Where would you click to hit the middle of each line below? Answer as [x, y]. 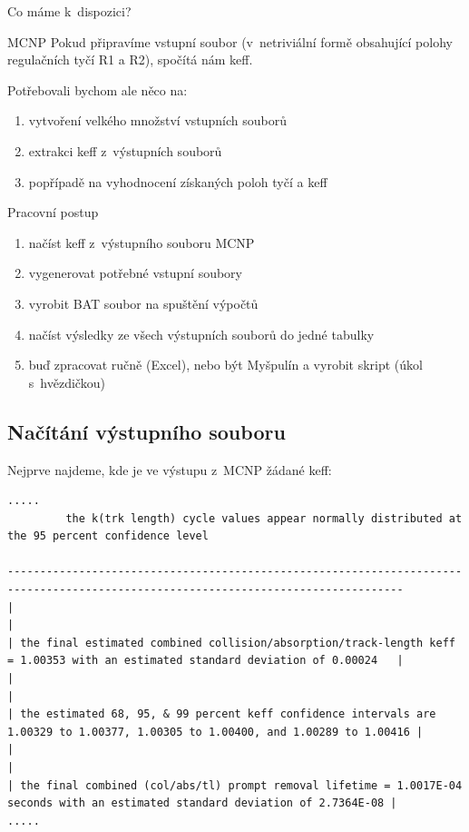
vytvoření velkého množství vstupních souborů [158, 120]
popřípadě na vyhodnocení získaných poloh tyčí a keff [178, 181]
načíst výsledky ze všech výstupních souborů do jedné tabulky [201, 334]
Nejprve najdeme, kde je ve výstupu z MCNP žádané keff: [170, 469]
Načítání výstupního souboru [147, 431]
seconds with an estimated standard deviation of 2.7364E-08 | [202, 803]
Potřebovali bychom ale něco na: [98, 89]
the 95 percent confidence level [108, 536]
